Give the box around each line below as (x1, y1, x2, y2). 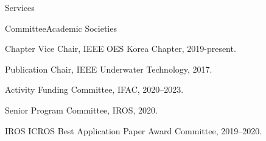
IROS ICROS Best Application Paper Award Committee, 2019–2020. (5, 124, 262, 137)
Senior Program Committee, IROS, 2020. (5, 103, 158, 116)
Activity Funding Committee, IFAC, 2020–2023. (5, 83, 184, 96)
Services (5, 1, 35, 13)
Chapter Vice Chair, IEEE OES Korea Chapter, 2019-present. (5, 42, 236, 55)
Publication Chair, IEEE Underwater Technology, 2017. (5, 62, 212, 75)
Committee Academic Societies (5, 21, 117, 34)
